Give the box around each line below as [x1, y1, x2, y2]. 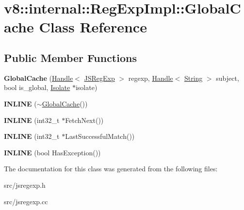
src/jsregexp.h [4, 180, 46, 190]
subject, [216, 73, 239, 83]
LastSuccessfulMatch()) [65, 131, 135, 141]
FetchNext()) [65, 115, 104, 125]
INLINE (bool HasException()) [4, 147, 101, 157]
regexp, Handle [128, 73, 173, 83]
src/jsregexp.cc [4, 196, 48, 206]
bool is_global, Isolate [4, 82, 70, 92]
